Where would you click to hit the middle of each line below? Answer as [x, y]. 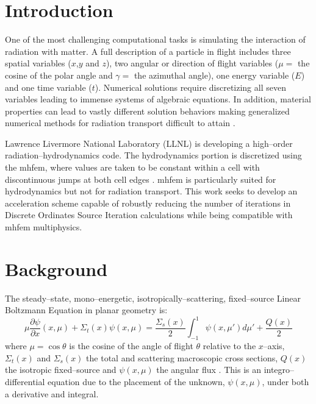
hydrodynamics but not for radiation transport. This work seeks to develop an [151, 191]
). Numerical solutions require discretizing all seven [190, 87]
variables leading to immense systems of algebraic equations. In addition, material [158, 99]
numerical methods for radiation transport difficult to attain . [120, 123]
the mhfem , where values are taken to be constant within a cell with [132, 167]
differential [25, 382]
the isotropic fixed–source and [61, 370]
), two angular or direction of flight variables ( [192, 63]
